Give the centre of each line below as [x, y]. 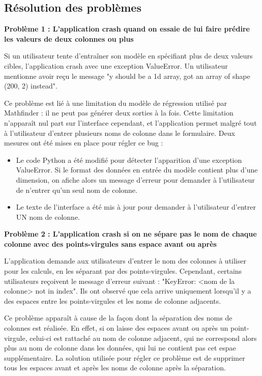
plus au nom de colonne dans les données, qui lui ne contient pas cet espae [120, 348]
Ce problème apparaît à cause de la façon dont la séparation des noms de [118, 318]
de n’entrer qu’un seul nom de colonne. [77, 190]
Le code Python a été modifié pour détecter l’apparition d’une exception [129, 160]
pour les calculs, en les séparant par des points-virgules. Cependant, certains [123, 271]
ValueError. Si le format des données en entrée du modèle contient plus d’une [137, 170]
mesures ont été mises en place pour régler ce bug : [84, 143]
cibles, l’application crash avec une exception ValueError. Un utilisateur [116, 65]
